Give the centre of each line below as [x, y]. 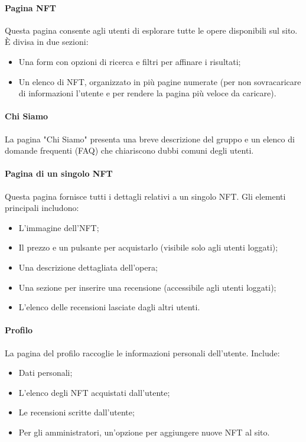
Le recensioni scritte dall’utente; [76, 412]
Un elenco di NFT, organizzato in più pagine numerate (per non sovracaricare [160, 81]
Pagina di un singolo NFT [59, 173]
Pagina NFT [30, 7]
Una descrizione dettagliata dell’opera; [88, 267]
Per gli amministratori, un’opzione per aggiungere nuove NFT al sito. [144, 432]
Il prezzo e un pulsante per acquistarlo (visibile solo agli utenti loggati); [148, 247]
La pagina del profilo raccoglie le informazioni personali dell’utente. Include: [142, 352]
